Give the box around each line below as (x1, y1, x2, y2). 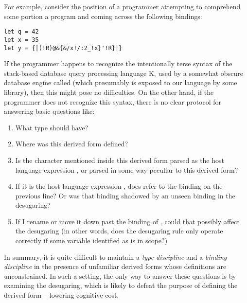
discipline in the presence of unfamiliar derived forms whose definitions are (4, 261, 227, 271)
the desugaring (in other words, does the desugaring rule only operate (15, 226, 223, 236)
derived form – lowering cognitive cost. (4, 290, 119, 300)
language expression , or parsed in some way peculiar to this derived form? (15, 164, 238, 175)
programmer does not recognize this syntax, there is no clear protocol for (4, 96, 222, 107)
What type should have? (15, 122, 88, 132)
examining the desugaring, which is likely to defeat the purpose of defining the (4, 280, 238, 290)
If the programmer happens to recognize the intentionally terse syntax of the (4, 58, 232, 69)
